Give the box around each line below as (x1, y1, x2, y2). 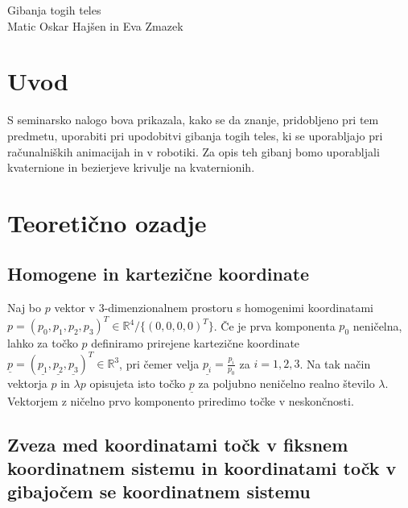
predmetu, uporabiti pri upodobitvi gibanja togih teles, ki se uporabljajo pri (7, 127, 383, 144)
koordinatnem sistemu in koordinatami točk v (7, 456, 397, 481)
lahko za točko (7, 335, 78, 352)
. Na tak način (299, 355, 371, 372)
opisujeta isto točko (89, 375, 186, 392)
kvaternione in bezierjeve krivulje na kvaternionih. (7, 159, 255, 176)
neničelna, (352, 317, 402, 334)
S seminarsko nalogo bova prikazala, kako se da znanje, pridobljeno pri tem (7, 111, 379, 128)
